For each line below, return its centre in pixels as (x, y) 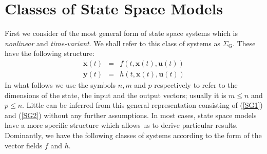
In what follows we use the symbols (60, 84)
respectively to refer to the (196, 84)
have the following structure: (50, 53)
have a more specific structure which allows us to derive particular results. (121, 125)
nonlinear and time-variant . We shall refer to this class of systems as (113, 43)
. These (244, 43)
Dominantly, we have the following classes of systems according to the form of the (133, 135)
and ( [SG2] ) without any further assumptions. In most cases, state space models (131, 115)
